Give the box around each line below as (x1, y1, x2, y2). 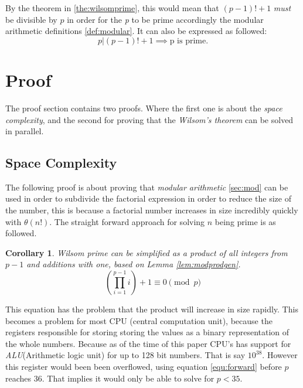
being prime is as (215, 215, 276, 227)
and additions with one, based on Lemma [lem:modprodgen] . (26, 258, 241, 270)
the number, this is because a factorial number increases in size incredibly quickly (5, 204, 298, 216)
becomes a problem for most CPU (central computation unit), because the (5, 314, 273, 326)
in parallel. (5, 125, 44, 137)
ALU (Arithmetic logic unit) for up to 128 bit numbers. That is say (5, 349, 246, 361)
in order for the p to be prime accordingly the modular (67, 13, 264, 25)
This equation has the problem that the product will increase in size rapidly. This (5, 303, 298, 315)
